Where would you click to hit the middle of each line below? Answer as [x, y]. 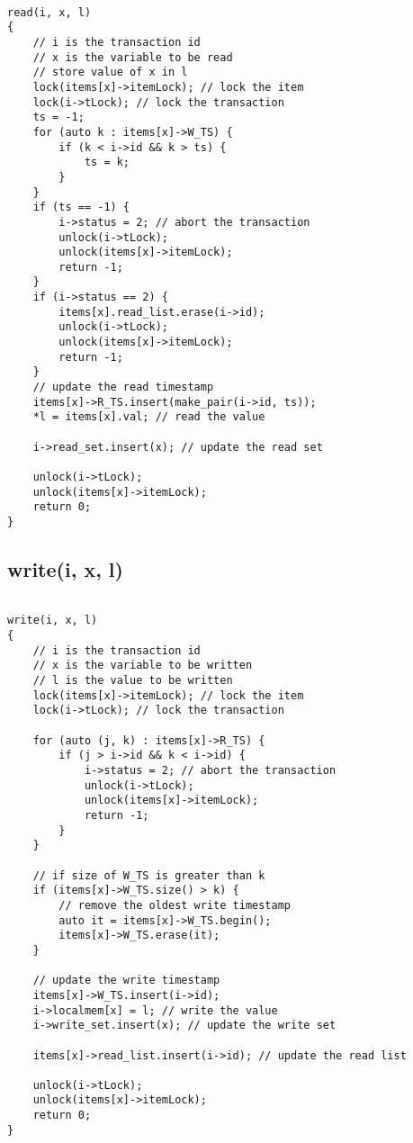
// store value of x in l [110, 72]
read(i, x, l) [49, 12]
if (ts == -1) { [81, 207]
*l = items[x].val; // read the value [149, 417]
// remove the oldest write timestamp [175, 905]
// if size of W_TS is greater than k [149, 875]
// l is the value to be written [133, 681]
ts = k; [107, 162]
